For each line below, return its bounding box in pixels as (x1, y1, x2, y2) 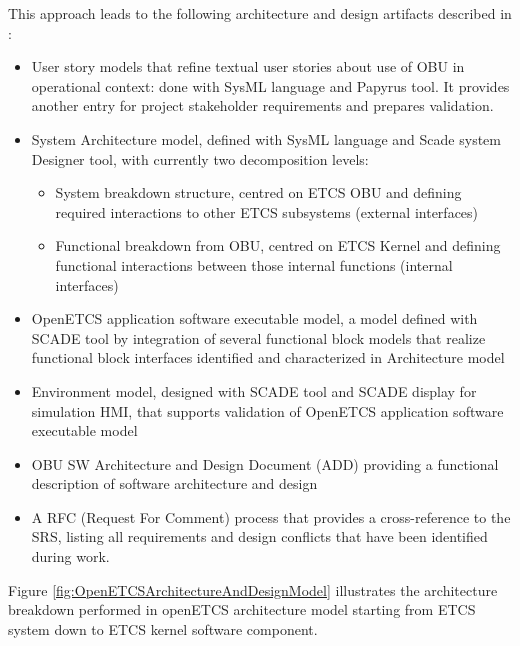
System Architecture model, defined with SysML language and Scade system (31, 128, 501, 149)
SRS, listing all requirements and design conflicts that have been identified (31, 526, 488, 547)
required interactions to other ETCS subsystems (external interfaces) (55, 201, 479, 222)
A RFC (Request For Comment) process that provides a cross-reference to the (31, 506, 511, 527)
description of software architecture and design (31, 473, 318, 494)
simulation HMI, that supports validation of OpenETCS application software (31, 400, 504, 421)
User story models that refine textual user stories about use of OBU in (31, 56, 465, 77)
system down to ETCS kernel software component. (8, 618, 318, 639)
